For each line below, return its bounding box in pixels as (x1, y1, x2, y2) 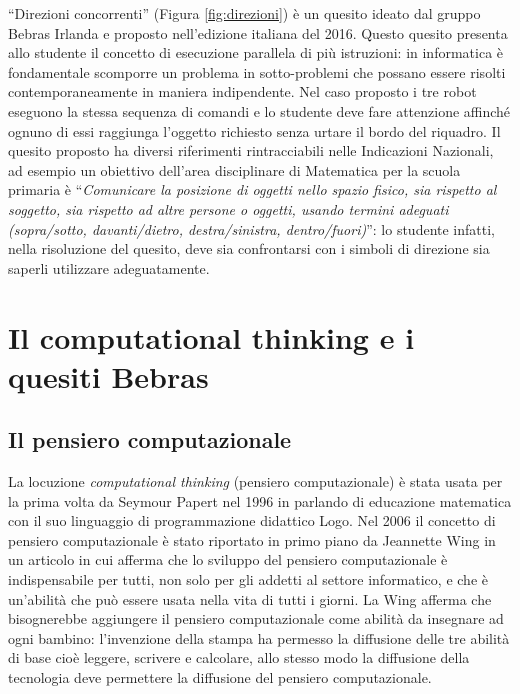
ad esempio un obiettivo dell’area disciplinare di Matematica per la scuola (8, 159, 461, 180)
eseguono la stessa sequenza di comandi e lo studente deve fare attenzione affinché (8, 100, 511, 121)
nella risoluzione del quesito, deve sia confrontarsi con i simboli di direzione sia (8, 238, 490, 259)
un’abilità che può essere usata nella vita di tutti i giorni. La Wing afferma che (8, 588, 492, 609)
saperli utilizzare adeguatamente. (8, 257, 210, 278)
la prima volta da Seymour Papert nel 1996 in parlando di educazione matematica (8, 490, 512, 511)
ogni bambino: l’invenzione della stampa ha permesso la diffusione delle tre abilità (8, 627, 510, 648)
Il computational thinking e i (8, 316, 415, 357)
